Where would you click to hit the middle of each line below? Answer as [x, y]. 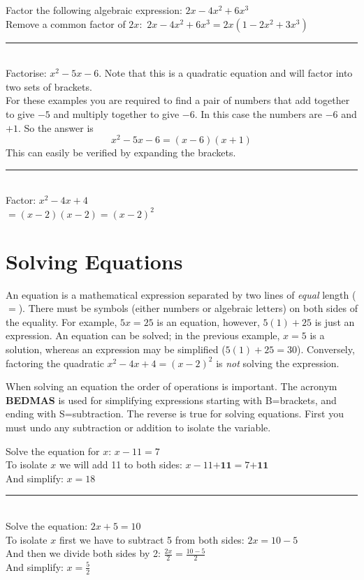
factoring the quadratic [55, 363]
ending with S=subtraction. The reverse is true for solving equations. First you [175, 414]
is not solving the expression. [278, 363]
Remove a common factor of [66, 23]
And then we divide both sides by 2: [83, 553]
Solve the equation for [53, 451]
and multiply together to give [116, 113]
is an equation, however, [208, 321]
